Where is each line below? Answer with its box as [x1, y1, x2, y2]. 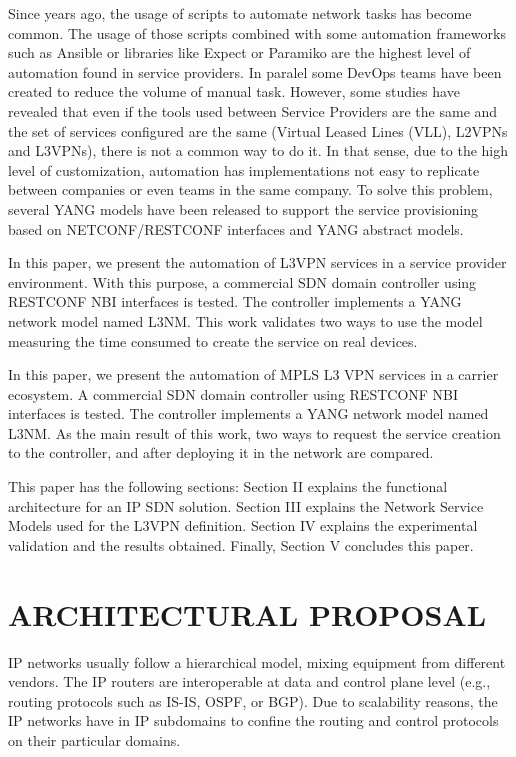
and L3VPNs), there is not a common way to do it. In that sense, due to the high [8, 140, 509, 161]
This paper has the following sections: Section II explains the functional [8, 476, 448, 497]
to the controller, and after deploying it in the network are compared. [8, 442, 434, 463]
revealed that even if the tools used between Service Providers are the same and [8, 100, 498, 121]
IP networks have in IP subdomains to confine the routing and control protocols [8, 710, 499, 731]
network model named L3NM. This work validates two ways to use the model [8, 310, 483, 331]
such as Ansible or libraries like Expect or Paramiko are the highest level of [8, 42, 471, 63]
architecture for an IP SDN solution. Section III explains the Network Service [8, 495, 484, 516]
